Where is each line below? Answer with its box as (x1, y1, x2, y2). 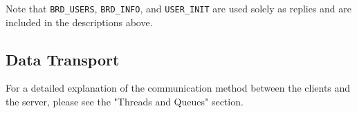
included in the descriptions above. (6, 14, 153, 29)
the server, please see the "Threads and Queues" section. (6, 94, 244, 109)
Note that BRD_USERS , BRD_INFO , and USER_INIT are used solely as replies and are (6, 1, 352, 15)
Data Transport (6, 48, 120, 70)
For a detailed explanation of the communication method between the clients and (6, 81, 351, 95)
